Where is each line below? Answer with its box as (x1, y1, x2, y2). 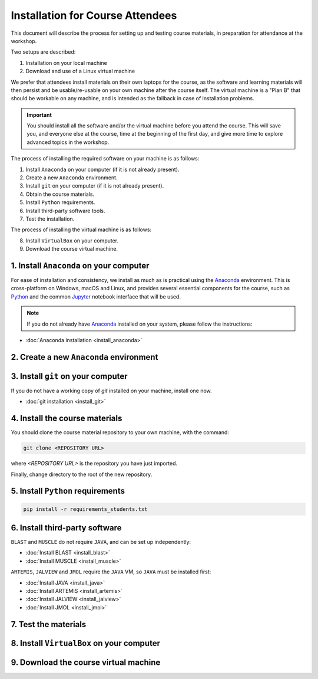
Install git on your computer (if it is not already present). (25, 182, 164, 189)
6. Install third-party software (11, 523, 122, 533)
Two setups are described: (11, 48, 76, 55)
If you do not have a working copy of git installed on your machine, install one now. (11, 387, 212, 394)
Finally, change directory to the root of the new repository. (11, 471, 153, 478)
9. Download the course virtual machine (11, 657, 161, 667)
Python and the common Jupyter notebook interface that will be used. (11, 293, 181, 300)
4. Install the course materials (11, 414, 122, 424)
